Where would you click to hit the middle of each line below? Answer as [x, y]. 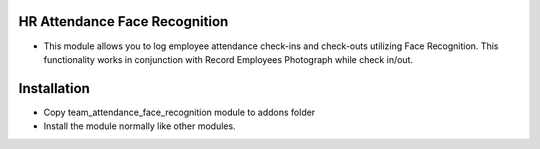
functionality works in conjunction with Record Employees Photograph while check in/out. [228, 59]
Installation [54, 88]
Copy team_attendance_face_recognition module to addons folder [179, 112]
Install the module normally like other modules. [139, 126]
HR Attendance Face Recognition [123, 21]
